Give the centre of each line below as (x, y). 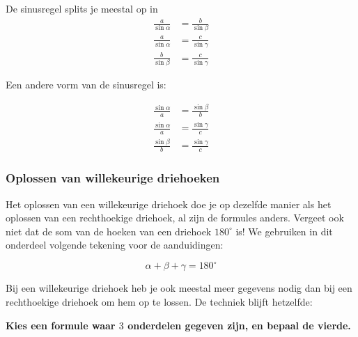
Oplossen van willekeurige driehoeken (113, 178)
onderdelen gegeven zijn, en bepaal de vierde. (239, 325)
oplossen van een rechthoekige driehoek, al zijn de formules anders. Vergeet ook (175, 218)
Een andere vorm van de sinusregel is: (86, 85)
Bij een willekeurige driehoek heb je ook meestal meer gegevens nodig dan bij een (179, 288)
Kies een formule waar (61, 325)
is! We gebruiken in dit (284, 231)
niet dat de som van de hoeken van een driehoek (109, 231)
